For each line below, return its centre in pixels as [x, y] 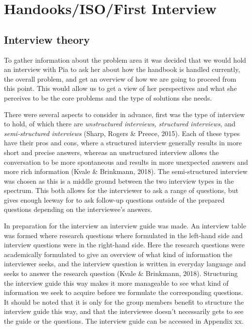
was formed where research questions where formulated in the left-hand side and [123, 235]
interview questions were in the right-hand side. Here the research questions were [124, 245]
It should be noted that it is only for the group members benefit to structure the [124, 302]
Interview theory [47, 39]
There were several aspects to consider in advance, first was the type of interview [125, 114]
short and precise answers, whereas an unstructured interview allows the [111, 152]
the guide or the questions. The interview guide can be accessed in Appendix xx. [124, 321]
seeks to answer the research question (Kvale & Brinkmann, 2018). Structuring [121, 273]
